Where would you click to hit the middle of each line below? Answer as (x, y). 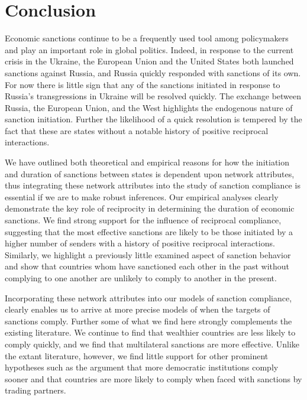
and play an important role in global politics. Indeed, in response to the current (149, 49)
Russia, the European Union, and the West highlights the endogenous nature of (149, 107)
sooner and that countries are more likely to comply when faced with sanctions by (153, 378)
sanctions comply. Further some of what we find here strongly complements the (148, 321)
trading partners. (35, 390)
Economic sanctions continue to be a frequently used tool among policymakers (147, 38)
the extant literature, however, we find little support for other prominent (137, 355)
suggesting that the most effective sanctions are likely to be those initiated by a (149, 231)
